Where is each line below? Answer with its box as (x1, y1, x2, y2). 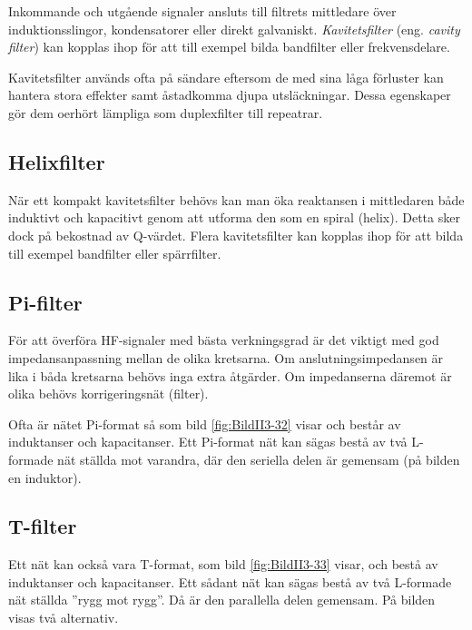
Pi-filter (8, 288, 83, 316)
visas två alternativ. (8, 608, 119, 627)
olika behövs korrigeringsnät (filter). (8, 384, 209, 403)
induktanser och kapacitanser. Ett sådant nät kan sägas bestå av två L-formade (8, 572, 452, 591)
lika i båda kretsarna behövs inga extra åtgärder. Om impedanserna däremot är (8, 366, 452, 385)
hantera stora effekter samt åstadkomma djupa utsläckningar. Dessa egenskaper (8, 85, 451, 104)
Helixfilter (8, 147, 105, 175)
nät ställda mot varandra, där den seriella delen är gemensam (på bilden (57, 449, 460, 468)
